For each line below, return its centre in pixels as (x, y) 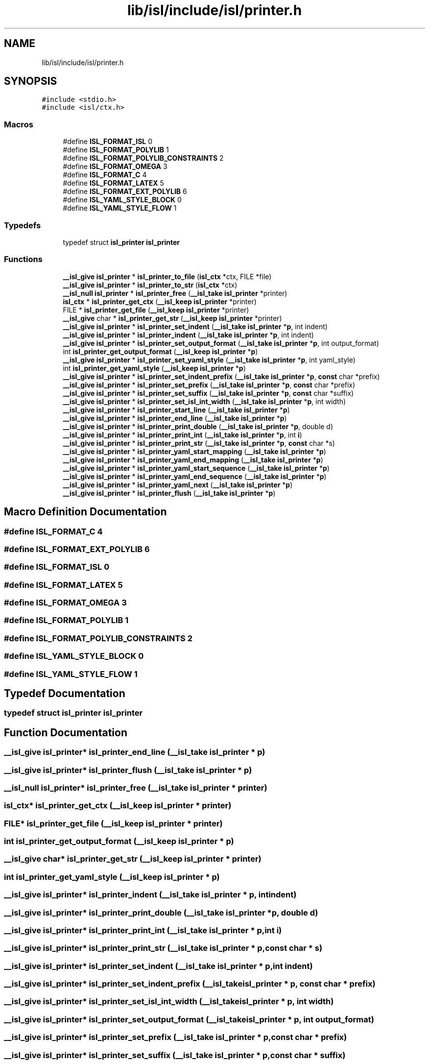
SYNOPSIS (31, 81)
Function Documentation (66, 732)
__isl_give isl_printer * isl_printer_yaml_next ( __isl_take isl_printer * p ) (178, 484)
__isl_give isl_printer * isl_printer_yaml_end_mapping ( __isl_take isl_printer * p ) (193, 459)
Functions (23, 259)
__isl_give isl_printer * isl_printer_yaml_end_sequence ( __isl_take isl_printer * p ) (195, 476)
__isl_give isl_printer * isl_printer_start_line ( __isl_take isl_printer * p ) (176, 410)
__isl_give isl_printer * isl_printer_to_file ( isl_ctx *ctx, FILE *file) (167, 276)
